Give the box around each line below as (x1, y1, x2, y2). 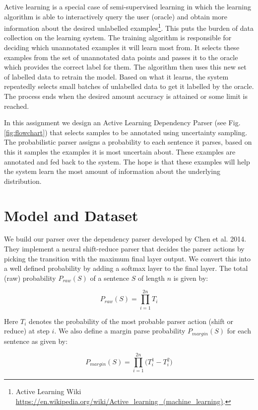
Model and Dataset (4, 205, 138, 225)
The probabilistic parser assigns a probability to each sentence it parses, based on (4, 137, 252, 147)
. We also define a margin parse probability (54, 326, 186, 336)
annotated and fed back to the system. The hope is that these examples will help (4, 156, 250, 166)
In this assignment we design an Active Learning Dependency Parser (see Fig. (4, 117, 241, 128)
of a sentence (90, 272, 129, 283)
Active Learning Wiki (15, 386, 81, 397)
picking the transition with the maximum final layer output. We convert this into (4, 253, 251, 263)
